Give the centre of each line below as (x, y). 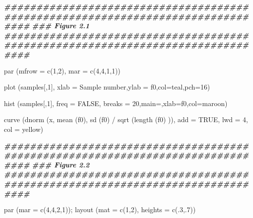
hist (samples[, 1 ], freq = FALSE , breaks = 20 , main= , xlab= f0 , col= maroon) (116, 103)
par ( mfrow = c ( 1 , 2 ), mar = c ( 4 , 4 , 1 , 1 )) (62, 70)
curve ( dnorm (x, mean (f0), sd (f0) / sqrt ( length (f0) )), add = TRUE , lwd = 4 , (126, 119)
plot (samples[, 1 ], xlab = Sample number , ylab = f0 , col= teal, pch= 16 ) (107, 87)
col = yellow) (24, 129)
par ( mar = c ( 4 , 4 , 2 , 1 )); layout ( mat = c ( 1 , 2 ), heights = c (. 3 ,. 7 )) (100, 209)
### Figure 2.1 (61, 26)
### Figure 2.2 (61, 164)
